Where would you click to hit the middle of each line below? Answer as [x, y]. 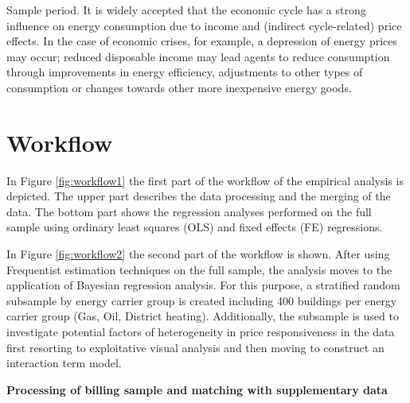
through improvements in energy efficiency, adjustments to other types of [185, 72]
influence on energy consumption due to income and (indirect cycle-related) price [204, 25]
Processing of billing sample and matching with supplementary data [197, 389]
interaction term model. [64, 363]
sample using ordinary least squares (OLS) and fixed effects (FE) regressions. [195, 227]
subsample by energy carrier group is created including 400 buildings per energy [202, 300]
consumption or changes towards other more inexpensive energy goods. [179, 87]
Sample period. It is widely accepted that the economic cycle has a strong [186, 10]
